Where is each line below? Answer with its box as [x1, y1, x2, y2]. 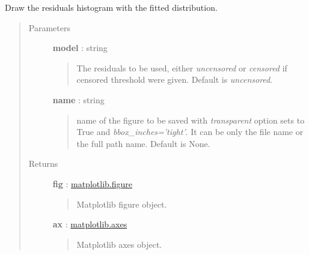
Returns [28, 157, 58, 170]
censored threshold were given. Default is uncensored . [76, 73, 273, 86]
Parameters [28, 21, 70, 34]
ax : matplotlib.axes [52, 218, 127, 230]
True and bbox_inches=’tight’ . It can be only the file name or [76, 125, 304, 138]
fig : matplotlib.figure [52, 177, 132, 190]
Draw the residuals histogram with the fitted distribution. [5, 1, 218, 13]
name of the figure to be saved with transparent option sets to [76, 113, 305, 126]
